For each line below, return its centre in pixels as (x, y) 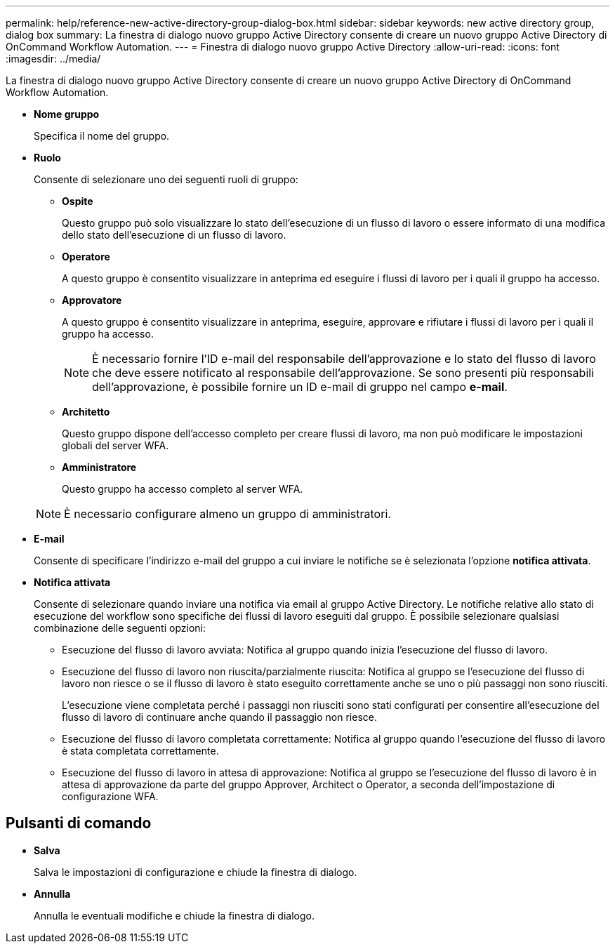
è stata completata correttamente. (140, 751)
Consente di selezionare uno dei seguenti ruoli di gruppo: (166, 179)
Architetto (86, 412)
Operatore (86, 257)
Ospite (78, 201)
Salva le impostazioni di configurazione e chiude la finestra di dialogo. (196, 872)
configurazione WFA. (110, 796)
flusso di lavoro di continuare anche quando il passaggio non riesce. (219, 717)
